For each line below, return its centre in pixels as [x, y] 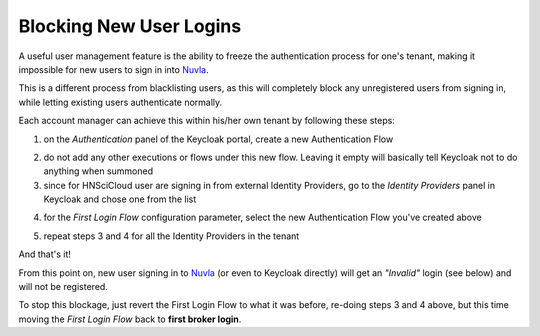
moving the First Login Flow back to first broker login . [130, 319]
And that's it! [45, 254]
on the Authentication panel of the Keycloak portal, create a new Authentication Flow [218, 139]
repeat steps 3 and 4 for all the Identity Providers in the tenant [171, 236]
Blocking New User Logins [130, 26]
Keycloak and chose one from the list [120, 199]
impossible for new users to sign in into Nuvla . [113, 69]
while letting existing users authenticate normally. [120, 102]
